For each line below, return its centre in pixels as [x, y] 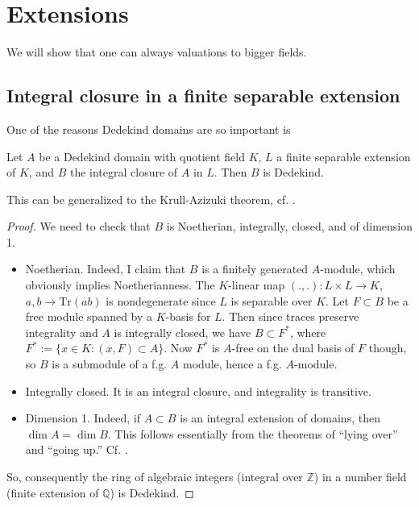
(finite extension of [53, 492]
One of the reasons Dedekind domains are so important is [149, 129]
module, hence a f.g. [232, 364]
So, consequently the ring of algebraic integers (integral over [155, 477]
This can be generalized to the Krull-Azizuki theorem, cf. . [151, 199]
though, [388, 348]
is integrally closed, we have [183, 332]
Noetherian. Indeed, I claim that [106, 269]
